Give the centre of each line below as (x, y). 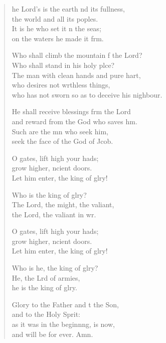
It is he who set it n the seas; (56, 28)
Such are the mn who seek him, (60, 131)
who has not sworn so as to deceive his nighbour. (87, 94)
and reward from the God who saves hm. (74, 121)
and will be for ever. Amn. (52, 334)
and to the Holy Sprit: (46, 314)
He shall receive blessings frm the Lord (71, 111)
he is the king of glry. (44, 287)
